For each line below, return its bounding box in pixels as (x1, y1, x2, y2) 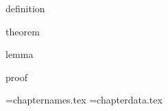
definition (5, 1, 45, 15)
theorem (5, 24, 40, 38)
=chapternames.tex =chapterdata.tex (5, 93, 163, 107)
